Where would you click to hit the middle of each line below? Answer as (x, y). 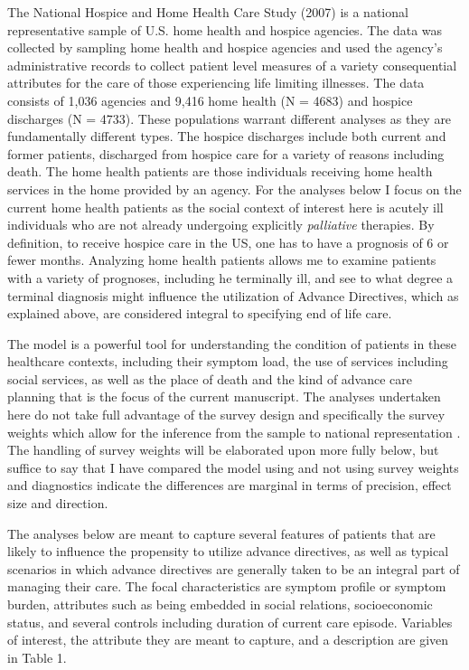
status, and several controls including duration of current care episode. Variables (230, 622)
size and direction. (58, 503)
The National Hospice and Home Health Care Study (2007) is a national (208, 12)
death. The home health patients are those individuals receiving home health (220, 171)
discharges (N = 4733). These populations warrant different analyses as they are (230, 118)
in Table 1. (37, 657)
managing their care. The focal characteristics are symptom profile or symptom (227, 586)
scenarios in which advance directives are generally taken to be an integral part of (234, 568)
